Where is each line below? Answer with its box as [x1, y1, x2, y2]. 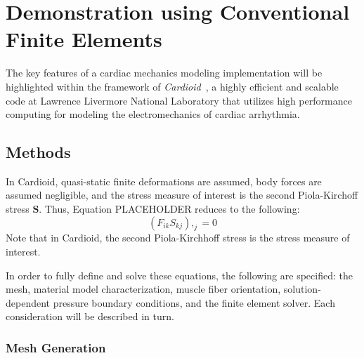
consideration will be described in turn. [6, 309, 174, 324]
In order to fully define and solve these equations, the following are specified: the [6, 267, 353, 282]
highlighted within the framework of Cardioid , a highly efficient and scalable [6, 79, 339, 93]
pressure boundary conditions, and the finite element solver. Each [53, 295, 335, 310]
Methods [6, 141, 71, 163]
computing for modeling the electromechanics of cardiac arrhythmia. [6, 107, 300, 121]
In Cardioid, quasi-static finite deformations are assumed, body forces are [6, 173, 322, 188]
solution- [283, 281, 321, 296]
